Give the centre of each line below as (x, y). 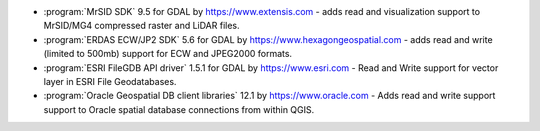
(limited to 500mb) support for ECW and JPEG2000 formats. (168, 54)
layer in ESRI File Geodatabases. (110, 81)
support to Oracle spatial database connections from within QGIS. (179, 109)
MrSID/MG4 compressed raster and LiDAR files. (141, 26)
